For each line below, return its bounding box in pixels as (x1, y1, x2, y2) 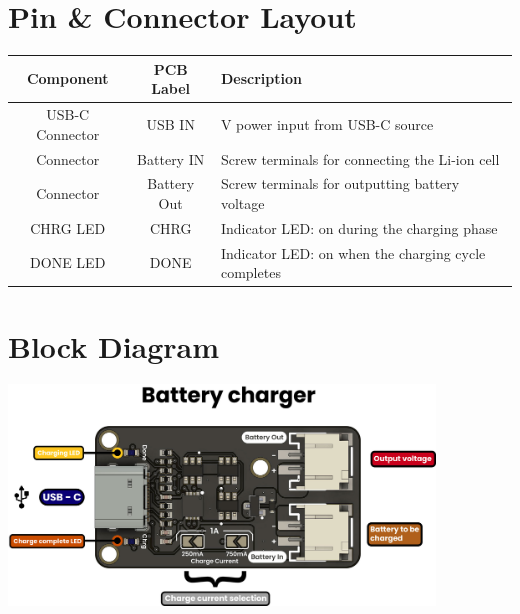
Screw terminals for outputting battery (220, 173, 460, 194)
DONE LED (30, 252, 106, 273)
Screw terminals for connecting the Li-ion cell (220, 148, 500, 169)
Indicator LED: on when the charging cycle (220, 242, 486, 263)
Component (26, 68, 109, 89)
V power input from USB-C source (220, 113, 434, 134)
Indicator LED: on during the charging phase (220, 217, 498, 238)
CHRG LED (30, 217, 106, 238)
